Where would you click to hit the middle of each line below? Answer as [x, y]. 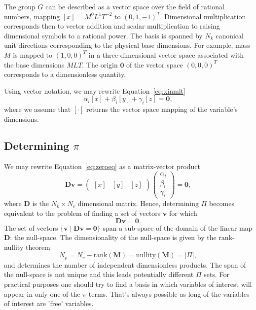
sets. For [217, 274]
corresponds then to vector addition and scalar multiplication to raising [112, 26]
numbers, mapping [32, 16]
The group [20, 6]
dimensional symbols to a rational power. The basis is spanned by [103, 35]
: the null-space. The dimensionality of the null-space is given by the [113, 237]
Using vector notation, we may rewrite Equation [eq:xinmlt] [95, 90]
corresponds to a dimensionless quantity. [65, 74]
